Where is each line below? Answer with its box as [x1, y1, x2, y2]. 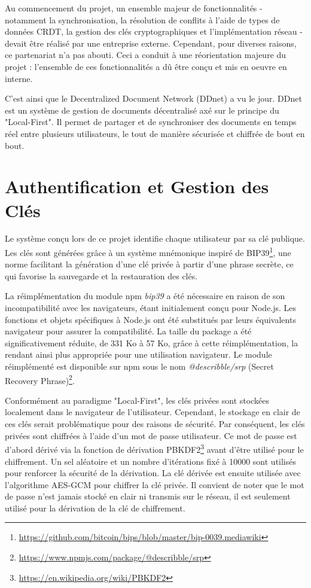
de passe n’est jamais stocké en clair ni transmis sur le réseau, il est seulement [5, 490, 291, 502]
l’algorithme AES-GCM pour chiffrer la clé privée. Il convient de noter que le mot [5, 478, 304, 490]
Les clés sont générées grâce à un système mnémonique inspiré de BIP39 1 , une [5, 245, 291, 258]
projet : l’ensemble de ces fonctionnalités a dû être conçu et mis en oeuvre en [5, 60, 287, 72]
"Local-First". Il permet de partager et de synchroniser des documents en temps [5, 115, 297, 128]
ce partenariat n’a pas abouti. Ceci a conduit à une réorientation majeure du [5, 48, 286, 61]
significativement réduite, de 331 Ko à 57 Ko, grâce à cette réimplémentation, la [5, 336, 298, 349]
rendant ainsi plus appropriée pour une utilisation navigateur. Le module [5, 348, 272, 361]
